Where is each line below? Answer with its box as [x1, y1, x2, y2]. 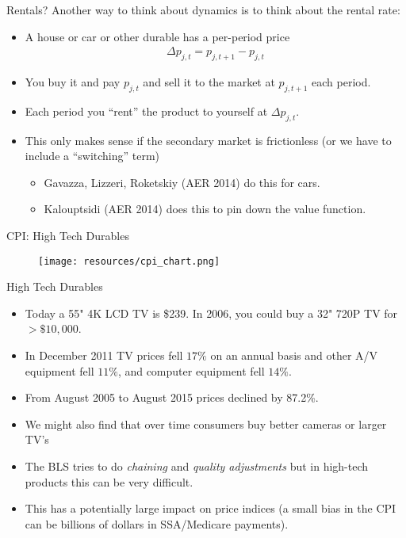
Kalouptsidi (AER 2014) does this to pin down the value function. [44, 200, 366, 217]
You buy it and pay [25, 74, 121, 90]
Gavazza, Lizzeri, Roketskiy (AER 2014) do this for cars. [44, 174, 320, 190]
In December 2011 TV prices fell [25, 347, 183, 364]
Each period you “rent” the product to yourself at [25, 102, 268, 119]
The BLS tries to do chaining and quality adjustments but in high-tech [25, 457, 369, 474]
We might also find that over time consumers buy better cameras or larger [25, 415, 387, 432]
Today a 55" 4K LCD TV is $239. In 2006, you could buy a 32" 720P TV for [25, 304, 398, 321]
